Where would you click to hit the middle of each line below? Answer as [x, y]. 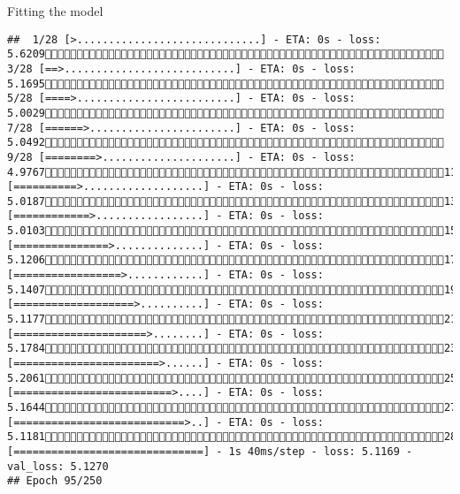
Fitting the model [55, 11]
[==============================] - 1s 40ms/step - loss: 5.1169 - [210, 451]
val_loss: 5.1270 [58, 466]
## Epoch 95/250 [55, 481]
